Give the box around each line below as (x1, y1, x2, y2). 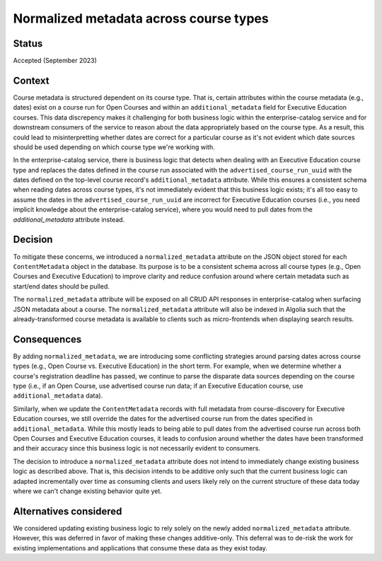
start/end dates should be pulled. (13, 282, 110, 290)
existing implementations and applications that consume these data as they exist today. (13, 543, 268, 552)
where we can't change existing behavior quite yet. (13, 487, 163, 495)
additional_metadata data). (13, 391, 103, 400)
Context (13, 74, 50, 86)
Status (13, 37, 43, 50)
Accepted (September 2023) (13, 57, 97, 65)
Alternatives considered (13, 505, 122, 517)
